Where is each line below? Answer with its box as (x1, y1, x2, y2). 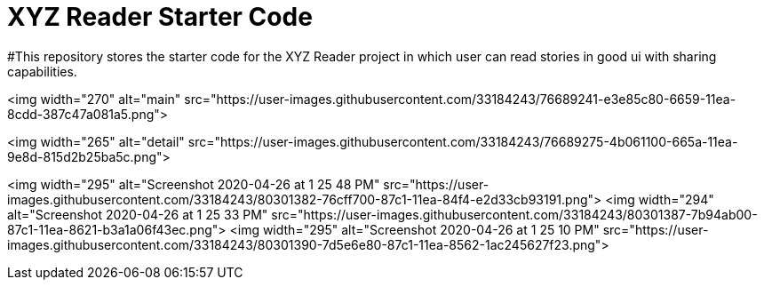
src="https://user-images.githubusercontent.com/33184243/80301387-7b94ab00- (271, 206, 758, 222)
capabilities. (7, 63, 77, 79)
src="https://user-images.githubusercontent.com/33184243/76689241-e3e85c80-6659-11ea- (184, 91, 736, 107)
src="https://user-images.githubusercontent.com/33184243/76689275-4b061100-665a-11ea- (187, 133, 738, 149)
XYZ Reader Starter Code (7, 2, 313, 32)
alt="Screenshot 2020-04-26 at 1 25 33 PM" (7, 206, 268, 222)
